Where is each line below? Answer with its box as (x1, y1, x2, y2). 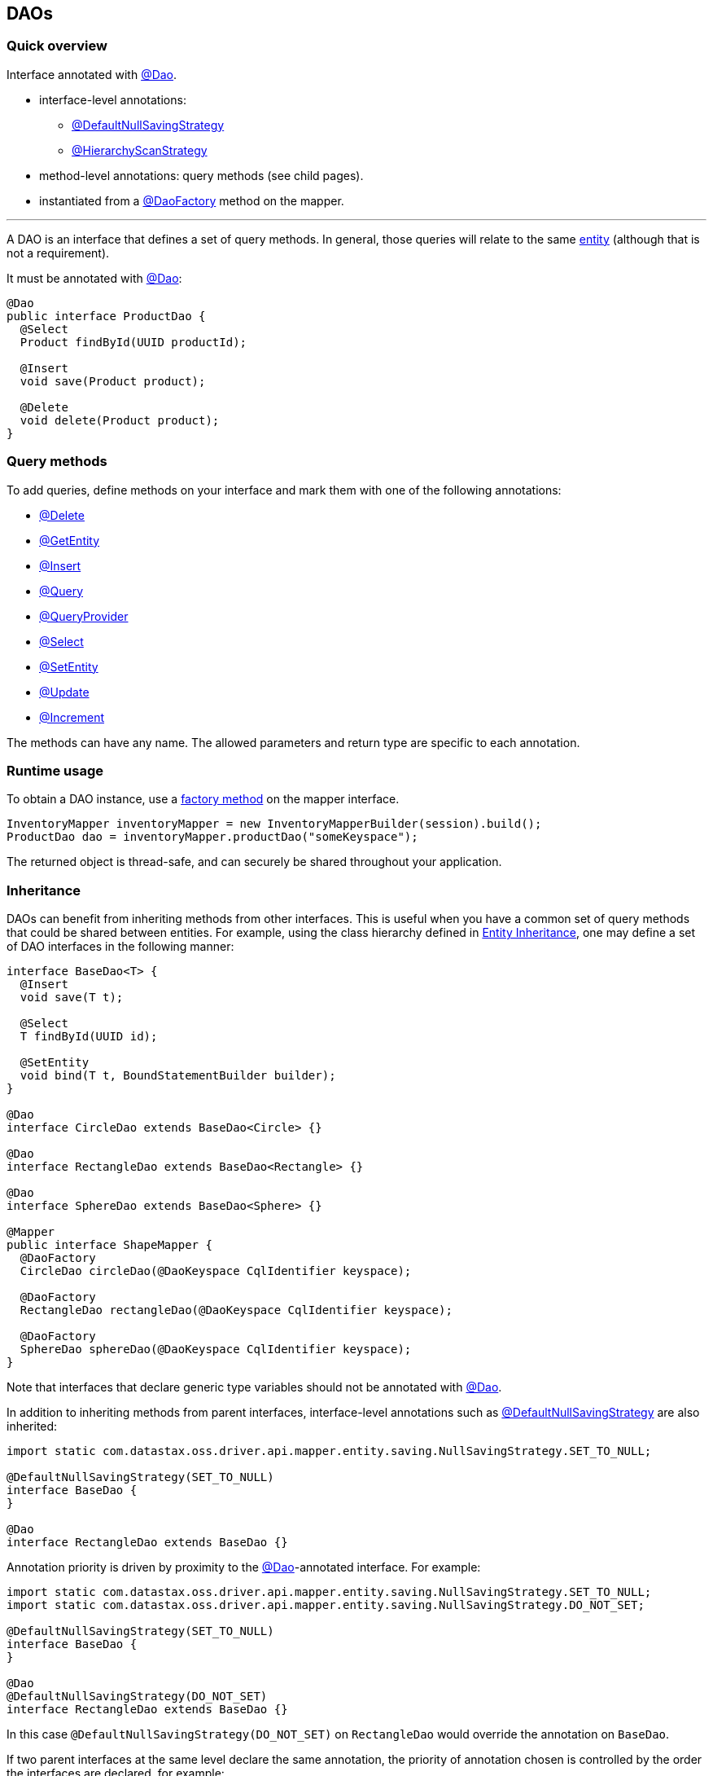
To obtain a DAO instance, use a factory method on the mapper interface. (7, 792, 400, 807)
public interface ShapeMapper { (7, 1238, 212, 1252)
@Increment (39, 710, 105, 724)
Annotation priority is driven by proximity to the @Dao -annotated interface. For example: (7, 1560, 481, 1575)
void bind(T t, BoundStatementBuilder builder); (20, 1069, 336, 1083)
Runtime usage (7, 762, 104, 779)
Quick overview (7, 37, 107, 55)
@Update (39, 684, 90, 699)
